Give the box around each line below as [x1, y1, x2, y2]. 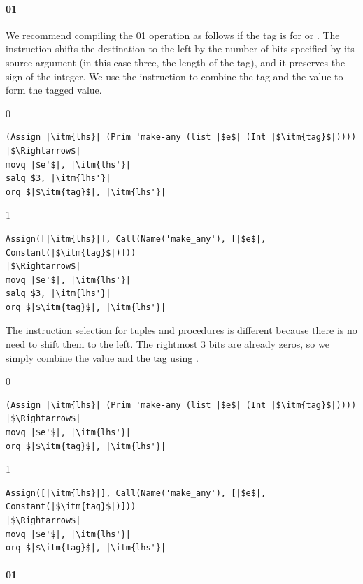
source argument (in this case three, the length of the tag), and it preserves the [6, 54, 346, 69]
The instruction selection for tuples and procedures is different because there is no [6, 323, 357, 337]
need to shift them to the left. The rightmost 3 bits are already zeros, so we [6, 337, 329, 351]
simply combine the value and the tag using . [6, 350, 199, 365]
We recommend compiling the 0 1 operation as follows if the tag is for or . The [6, 27, 340, 42]
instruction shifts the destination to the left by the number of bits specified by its [6, 41, 355, 56]
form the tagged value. [6, 82, 102, 97]
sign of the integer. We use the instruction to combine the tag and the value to [6, 68, 343, 83]
